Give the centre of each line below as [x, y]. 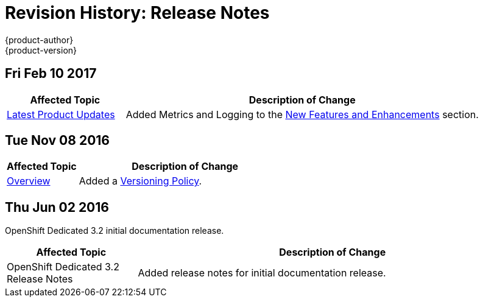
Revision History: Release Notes [137, 13]
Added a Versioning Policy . [140, 181]
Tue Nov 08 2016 [57, 141]
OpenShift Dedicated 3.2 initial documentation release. [115, 231]
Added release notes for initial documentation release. [262, 273]
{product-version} [41, 50]
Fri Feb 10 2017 [51, 74]
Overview [29, 181]
